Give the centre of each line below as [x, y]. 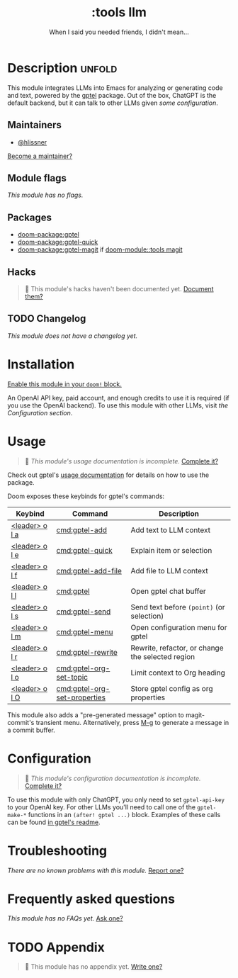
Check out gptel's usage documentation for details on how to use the [108, 475]
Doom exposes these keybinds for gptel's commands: [86, 496]
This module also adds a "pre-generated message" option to [96, 715]
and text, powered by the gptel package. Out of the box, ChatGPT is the [112, 95]
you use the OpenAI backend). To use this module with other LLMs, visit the [118, 405]
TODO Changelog [47, 319]
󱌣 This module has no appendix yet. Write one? [93, 967]
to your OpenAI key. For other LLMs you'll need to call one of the [102, 807]
